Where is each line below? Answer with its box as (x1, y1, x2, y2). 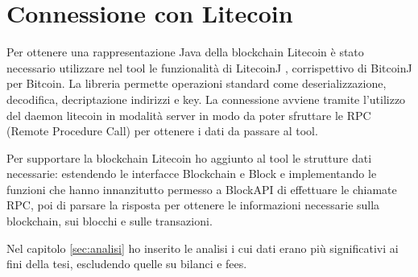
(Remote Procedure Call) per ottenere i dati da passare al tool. (6, 122, 318, 139)
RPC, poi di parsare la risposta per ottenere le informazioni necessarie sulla (6, 196, 380, 213)
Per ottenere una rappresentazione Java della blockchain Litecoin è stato (6, 43, 364, 60)
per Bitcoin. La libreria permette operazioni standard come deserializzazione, (6, 75, 387, 92)
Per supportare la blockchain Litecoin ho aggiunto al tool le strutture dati (6, 149, 372, 166)
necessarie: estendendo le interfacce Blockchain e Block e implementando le (6, 165, 377, 182)
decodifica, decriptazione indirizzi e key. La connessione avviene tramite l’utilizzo (6, 90, 406, 107)
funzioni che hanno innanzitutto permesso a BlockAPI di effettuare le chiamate (6, 180, 397, 197)
